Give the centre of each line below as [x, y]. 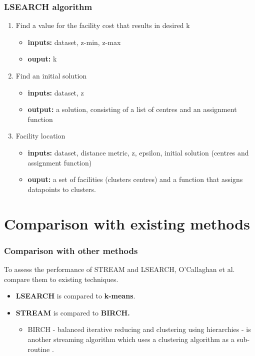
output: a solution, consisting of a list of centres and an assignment [132, 109]
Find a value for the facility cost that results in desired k [103, 25]
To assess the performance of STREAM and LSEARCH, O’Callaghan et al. [119, 269]
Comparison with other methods [71, 250]
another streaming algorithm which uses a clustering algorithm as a [131, 339]
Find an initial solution [51, 75]
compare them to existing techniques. [61, 279]
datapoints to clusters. [62, 189]
